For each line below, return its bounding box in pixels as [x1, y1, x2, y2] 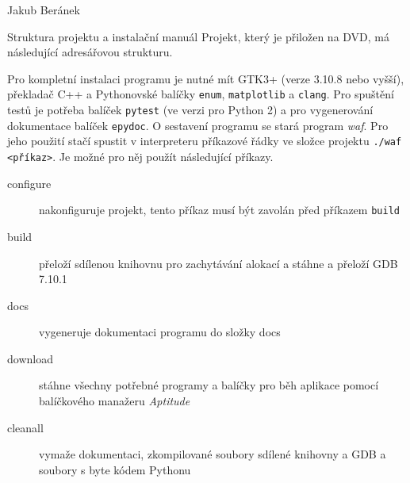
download [7, 350, 53, 366]
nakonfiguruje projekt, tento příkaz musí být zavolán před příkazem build [39, 201, 400, 218]
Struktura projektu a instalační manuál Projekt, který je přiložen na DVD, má [7, 28, 390, 44]
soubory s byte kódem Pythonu [39, 461, 191, 477]
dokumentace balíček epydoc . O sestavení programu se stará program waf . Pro [7, 117, 389, 133]
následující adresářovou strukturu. [7, 44, 173, 60]
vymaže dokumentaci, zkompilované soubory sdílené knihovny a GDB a [39, 446, 386, 462]
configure [7, 174, 52, 191]
